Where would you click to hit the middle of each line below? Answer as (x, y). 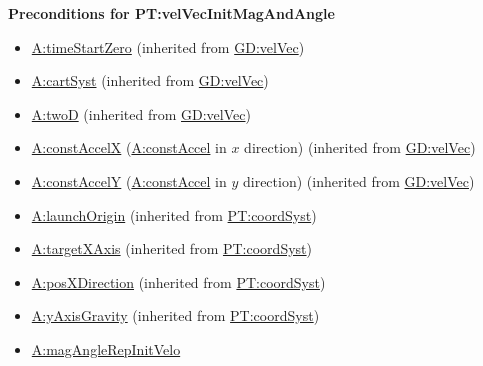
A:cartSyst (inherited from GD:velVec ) (150, 80)
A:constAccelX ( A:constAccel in (129, 147)
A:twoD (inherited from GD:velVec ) (141, 113)
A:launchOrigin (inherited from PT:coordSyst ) (174, 214)
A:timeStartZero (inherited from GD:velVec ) (168, 46)
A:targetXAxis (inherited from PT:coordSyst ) (171, 248)
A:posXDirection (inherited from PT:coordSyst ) (178, 281)
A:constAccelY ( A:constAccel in (129, 180)
